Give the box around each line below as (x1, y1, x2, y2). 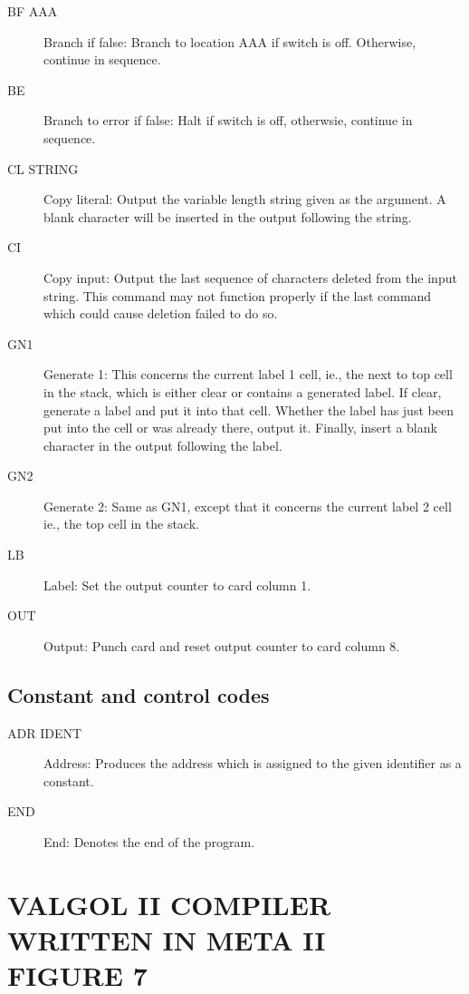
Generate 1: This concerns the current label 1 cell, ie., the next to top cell (43, 365, 453, 384)
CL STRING (7, 159, 79, 178)
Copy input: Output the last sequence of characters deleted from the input (43, 268, 457, 287)
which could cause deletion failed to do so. (43, 304, 278, 323)
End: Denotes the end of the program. (43, 833, 255, 852)
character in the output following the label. (43, 435, 282, 454)
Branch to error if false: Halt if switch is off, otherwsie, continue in (43, 111, 413, 130)
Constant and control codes (7, 680, 270, 708)
